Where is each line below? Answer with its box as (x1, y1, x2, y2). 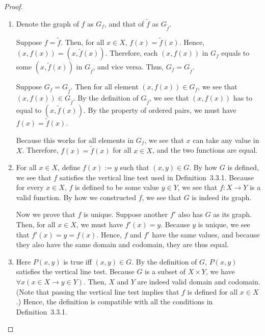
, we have (206, 266, 235, 277)
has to (233, 92, 253, 103)
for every (16, 182, 44, 193)
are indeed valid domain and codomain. (137, 276, 260, 287)
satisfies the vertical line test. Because (16, 266, 135, 277)
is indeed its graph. (192, 191, 252, 202)
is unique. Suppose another (83, 209, 168, 220)
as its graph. (213, 209, 252, 220)
